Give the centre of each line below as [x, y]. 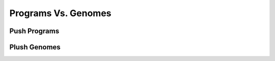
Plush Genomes [35, 47]
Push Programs [34, 31]
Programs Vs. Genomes [60, 13]
